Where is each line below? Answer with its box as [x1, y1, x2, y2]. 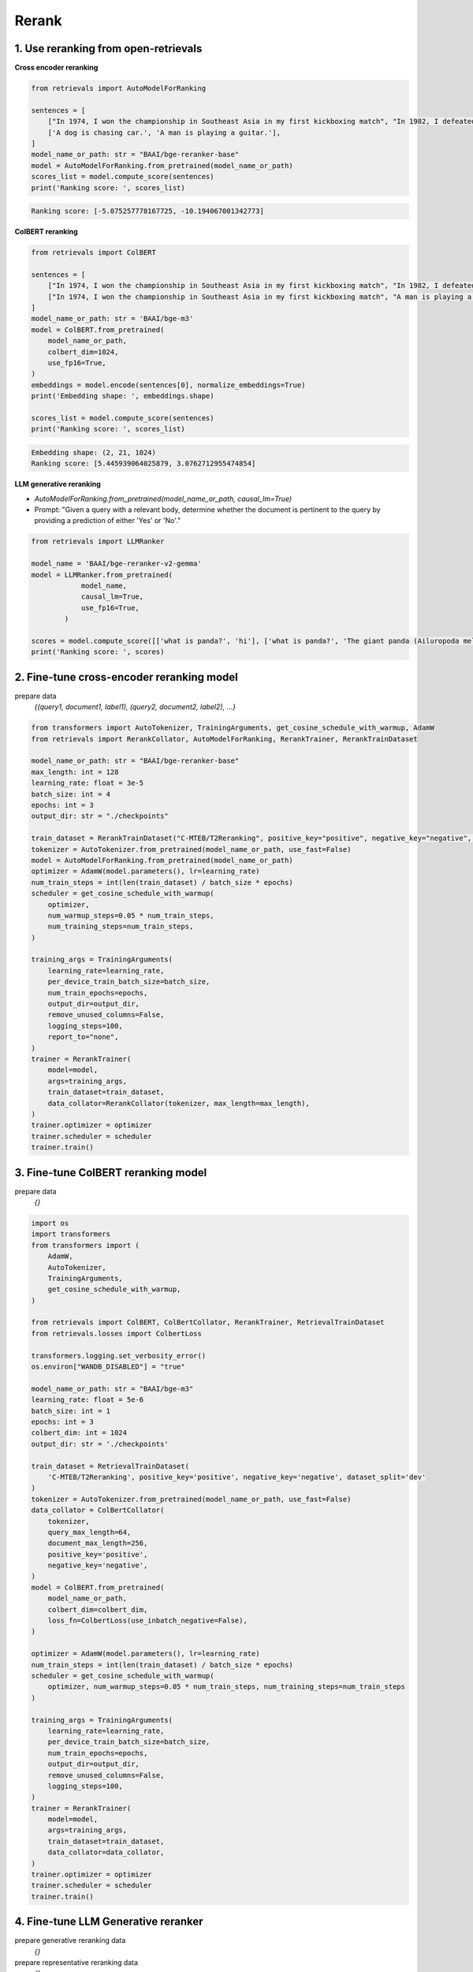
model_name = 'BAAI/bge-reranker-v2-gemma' [31, 559, 203, 568]
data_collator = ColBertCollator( [31, 1506, 165, 1514]
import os [31, 1219, 69, 1227]
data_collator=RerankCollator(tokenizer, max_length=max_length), [47, 1099, 311, 1107]
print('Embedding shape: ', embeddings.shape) [31, 391, 214, 401]
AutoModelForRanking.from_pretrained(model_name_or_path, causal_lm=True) [34, 494, 292, 503]
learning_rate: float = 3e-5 [31, 779, 144, 788]
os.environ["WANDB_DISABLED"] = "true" [31, 1362, 185, 1372]
